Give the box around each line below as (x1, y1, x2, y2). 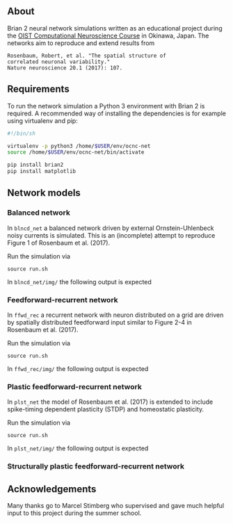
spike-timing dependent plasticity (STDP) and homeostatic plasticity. (7, 405, 204, 414)
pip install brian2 (7, 161, 64, 169)
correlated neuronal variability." (7, 58, 111, 65)
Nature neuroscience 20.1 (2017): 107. (7, 64, 123, 72)
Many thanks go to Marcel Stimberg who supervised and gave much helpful (7, 502, 225, 510)
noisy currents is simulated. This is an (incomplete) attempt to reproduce (7, 231, 216, 239)
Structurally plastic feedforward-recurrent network (7, 461, 184, 471)
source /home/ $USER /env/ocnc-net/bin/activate (7, 149, 145, 156)
